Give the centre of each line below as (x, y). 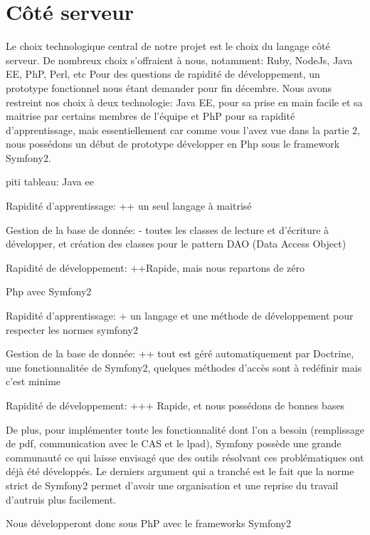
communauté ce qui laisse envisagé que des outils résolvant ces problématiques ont (185, 457)
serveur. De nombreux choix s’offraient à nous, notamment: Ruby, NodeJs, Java (179, 60)
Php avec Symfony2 (49, 291)
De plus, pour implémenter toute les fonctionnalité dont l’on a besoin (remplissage (185, 429)
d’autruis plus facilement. (61, 499)
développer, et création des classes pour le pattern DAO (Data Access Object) (176, 244)
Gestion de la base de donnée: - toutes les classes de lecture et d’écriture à (168, 229)
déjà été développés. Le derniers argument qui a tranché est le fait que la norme (180, 471)
